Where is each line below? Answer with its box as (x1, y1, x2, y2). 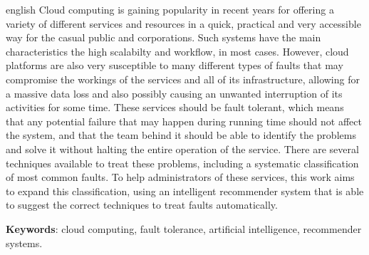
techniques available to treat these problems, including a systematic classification (6, 155, 359, 170)
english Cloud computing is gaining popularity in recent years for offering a (6, 2, 334, 16)
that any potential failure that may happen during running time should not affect (6, 113, 362, 128)
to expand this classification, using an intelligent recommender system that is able (6, 183, 364, 198)
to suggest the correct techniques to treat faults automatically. (6, 197, 278, 212)
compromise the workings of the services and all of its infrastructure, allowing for (6, 71, 360, 86)
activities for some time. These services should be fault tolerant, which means (6, 100, 344, 115)
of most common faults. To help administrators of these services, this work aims (6, 170, 355, 184)
